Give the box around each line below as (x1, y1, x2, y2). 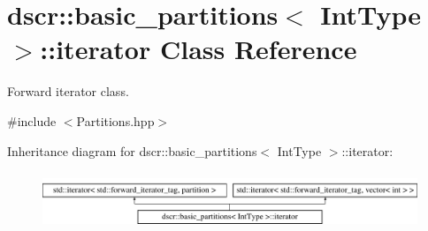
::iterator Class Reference (40, 31, 357, 67)
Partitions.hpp (76, 111, 155, 130)
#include (7, 111, 57, 130)
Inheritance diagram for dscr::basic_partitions (7, 141, 257, 160)
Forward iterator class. (7, 82, 129, 101)
